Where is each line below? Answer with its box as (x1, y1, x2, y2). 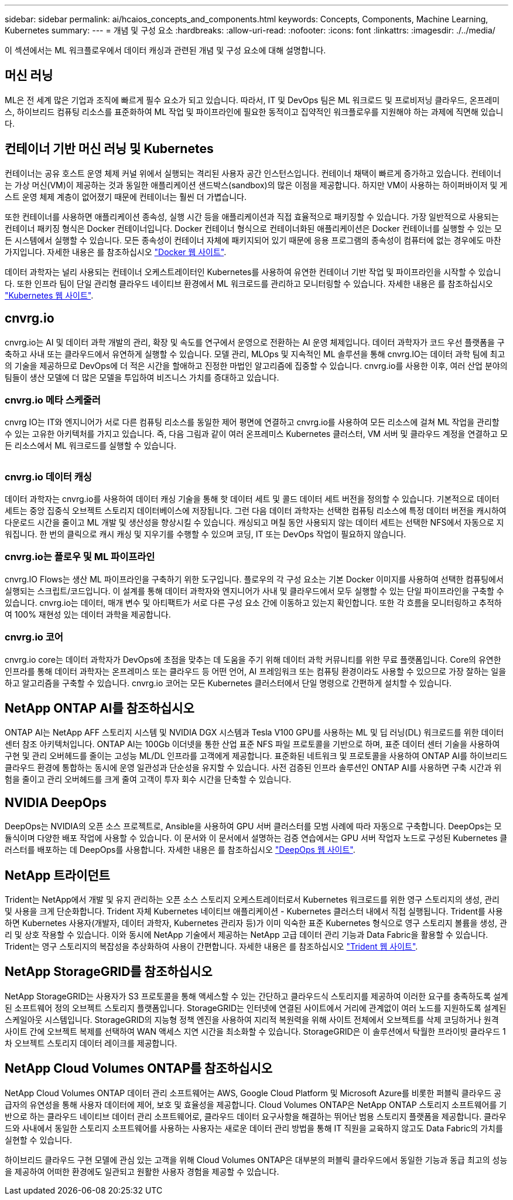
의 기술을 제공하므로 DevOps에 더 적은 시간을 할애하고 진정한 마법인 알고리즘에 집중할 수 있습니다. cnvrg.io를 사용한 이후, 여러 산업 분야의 (5, 360, 508, 371)
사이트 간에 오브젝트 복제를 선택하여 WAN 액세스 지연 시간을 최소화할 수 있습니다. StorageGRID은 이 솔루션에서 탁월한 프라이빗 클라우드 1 (5, 1026, 506, 1036)
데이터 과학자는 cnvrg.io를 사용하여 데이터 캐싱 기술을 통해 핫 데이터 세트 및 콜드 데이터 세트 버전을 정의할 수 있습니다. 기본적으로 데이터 (5, 494, 500, 504)
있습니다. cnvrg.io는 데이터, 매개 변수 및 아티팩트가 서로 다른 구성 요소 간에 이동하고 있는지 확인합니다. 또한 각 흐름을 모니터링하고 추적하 (5, 597, 502, 608)
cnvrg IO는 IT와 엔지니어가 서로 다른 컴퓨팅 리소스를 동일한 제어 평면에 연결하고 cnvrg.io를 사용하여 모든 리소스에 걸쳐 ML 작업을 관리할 (5, 417, 500, 428)
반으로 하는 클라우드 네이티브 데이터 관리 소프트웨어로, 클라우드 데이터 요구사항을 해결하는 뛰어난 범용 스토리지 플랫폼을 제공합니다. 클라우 (5, 1111, 507, 1121)
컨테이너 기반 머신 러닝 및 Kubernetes (5, 141, 214, 157)
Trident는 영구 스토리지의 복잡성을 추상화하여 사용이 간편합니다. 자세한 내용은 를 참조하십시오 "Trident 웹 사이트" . (5, 941, 418, 952)
